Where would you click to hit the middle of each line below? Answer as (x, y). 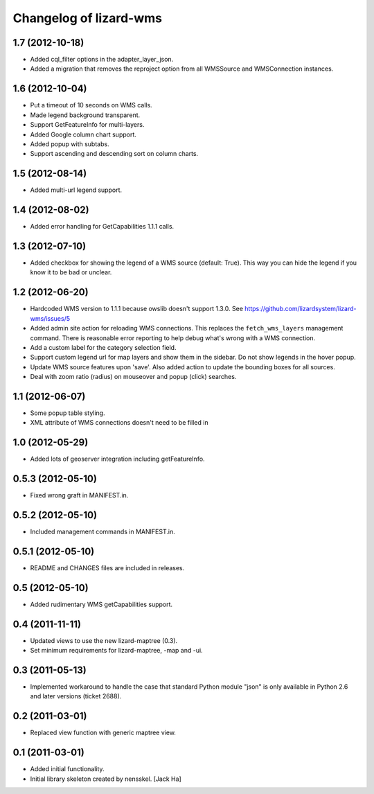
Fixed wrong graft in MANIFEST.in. (79, 495)
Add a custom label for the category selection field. (103, 347)
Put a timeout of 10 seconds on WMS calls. (91, 105)
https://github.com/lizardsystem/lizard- (301, 309)
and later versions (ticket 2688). (76, 696)
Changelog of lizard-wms (88, 18)
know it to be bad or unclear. (71, 272)
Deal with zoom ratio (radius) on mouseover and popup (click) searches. (133, 377)
